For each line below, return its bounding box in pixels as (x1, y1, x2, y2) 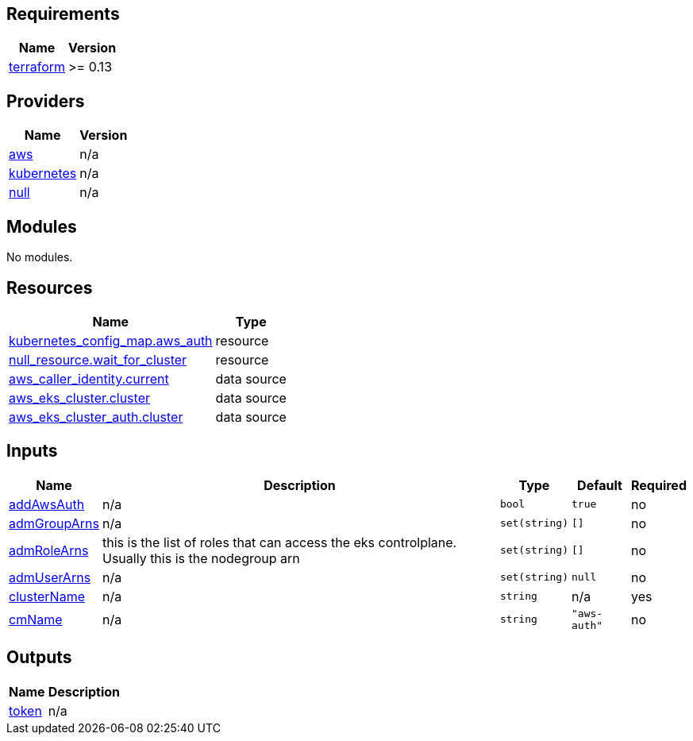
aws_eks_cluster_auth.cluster (9, 408, 183, 425)
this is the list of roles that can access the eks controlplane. (102, 534, 457, 550)
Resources (6, 277, 93, 298)
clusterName (9, 588, 85, 604)
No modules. (6, 250, 73, 264)
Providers (6, 91, 85, 111)
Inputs (6, 441, 58, 461)
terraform (9, 59, 66, 75)
